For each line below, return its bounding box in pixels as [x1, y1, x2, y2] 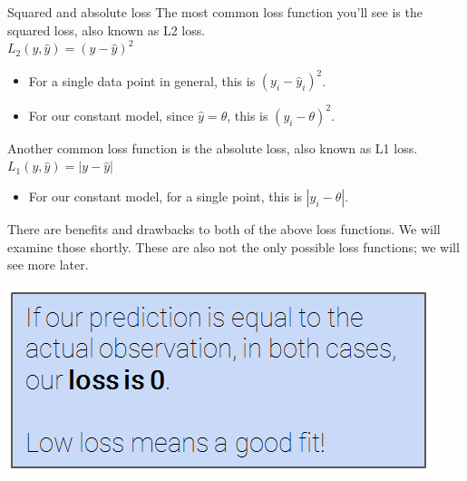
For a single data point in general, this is [28, 71, 256, 90]
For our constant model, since [28, 105, 194, 124]
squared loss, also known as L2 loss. [7, 20, 206, 39]
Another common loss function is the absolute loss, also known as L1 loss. [7, 138, 418, 157]
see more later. [7, 255, 89, 274]
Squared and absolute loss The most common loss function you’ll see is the [7, 3, 423, 21]
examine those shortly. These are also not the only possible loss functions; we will [7, 237, 460, 256]
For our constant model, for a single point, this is [28, 186, 303, 205]
